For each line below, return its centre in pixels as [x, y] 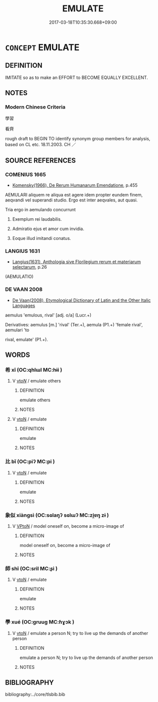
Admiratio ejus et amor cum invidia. [48, 229]
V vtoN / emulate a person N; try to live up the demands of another [80, 633]
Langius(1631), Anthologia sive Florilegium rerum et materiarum [77, 262]
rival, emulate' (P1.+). [27, 339]
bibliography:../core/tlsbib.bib [35, 695]
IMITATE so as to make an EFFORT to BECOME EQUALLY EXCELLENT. [77, 78]
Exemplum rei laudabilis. [37, 219]
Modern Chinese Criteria [35, 107]
